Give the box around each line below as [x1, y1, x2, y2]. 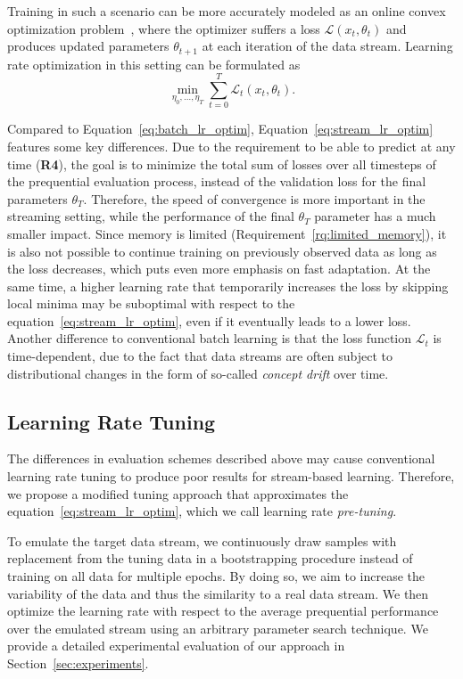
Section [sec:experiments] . [7, 654, 149, 672]
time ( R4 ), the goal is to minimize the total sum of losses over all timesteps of [7, 154, 436, 173]
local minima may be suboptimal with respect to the [7, 294, 295, 313]
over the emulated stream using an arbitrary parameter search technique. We [7, 618, 428, 637]
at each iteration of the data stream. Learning [202, 37, 453, 55]
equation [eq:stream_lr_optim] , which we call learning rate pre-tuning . [7, 502, 397, 520]
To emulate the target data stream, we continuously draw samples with [7, 531, 397, 550]
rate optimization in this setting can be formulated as [7, 54, 301, 73]
